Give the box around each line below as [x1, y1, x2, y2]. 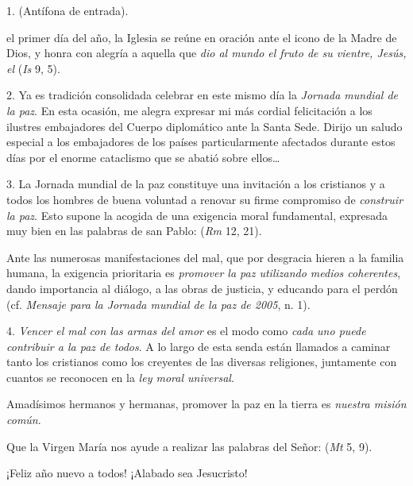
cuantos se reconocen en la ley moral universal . [6, 368, 234, 385]
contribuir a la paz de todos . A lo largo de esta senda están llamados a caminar [6, 337, 391, 354]
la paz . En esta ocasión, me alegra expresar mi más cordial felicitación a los [6, 102, 372, 118]
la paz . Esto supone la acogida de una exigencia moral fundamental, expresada [6, 206, 388, 223]
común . [6, 411, 41, 428]
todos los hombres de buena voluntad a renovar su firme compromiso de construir [6, 191, 403, 207]
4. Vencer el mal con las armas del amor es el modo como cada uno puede [6, 322, 366, 339]
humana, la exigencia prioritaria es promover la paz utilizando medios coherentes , [6, 264, 401, 281]
